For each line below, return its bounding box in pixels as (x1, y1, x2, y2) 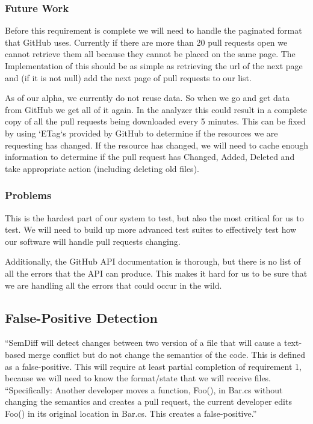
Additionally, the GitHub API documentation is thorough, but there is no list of (5, 255, 301, 268)
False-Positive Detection (5, 308, 158, 327)
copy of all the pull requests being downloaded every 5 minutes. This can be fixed (5, 115, 306, 128)
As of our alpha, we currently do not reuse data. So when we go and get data (5, 91, 290, 104)
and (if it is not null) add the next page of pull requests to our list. (5, 71, 252, 84)
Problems (5, 188, 52, 203)
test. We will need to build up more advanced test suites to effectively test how (5, 223, 297, 236)
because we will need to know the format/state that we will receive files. (5, 372, 271, 384)
